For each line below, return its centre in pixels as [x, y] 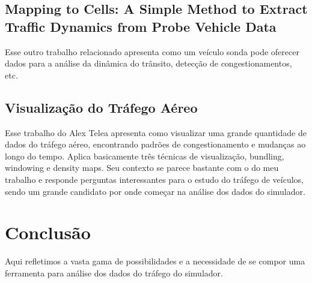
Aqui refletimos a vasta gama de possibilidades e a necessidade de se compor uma [155, 261]
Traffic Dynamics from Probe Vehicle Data [141, 26]
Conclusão [48, 232]
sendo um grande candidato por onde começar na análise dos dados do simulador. [155, 191]
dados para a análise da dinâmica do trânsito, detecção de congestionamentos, [148, 63]
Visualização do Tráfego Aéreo [101, 107]
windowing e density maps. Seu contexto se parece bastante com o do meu [142, 168]
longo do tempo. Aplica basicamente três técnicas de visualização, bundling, [145, 156]
